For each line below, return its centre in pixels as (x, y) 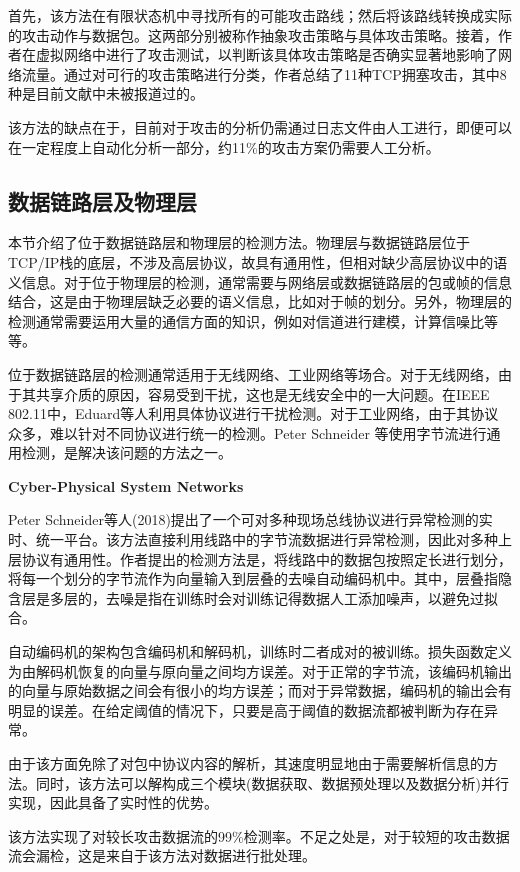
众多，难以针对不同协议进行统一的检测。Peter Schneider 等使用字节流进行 (247, 432)
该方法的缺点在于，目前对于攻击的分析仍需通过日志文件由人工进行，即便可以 (260, 126)
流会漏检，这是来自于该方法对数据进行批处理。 (162, 855)
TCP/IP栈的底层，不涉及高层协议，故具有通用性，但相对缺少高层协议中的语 (258, 261)
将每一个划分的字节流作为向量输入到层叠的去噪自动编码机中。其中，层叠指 (253, 578)
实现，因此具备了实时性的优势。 (113, 802)
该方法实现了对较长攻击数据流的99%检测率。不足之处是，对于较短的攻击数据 (259, 835)
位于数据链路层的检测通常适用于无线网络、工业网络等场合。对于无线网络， (253, 373)
